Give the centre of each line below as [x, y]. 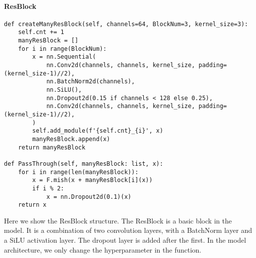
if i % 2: [48, 188]
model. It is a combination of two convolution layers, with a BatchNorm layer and [128, 230]
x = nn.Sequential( [64, 57]
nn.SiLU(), [64, 90]
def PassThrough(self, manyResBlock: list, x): [84, 164]
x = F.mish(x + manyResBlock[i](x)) [92, 180]
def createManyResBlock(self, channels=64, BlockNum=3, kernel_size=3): [126, 24]
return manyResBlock [52, 147]
